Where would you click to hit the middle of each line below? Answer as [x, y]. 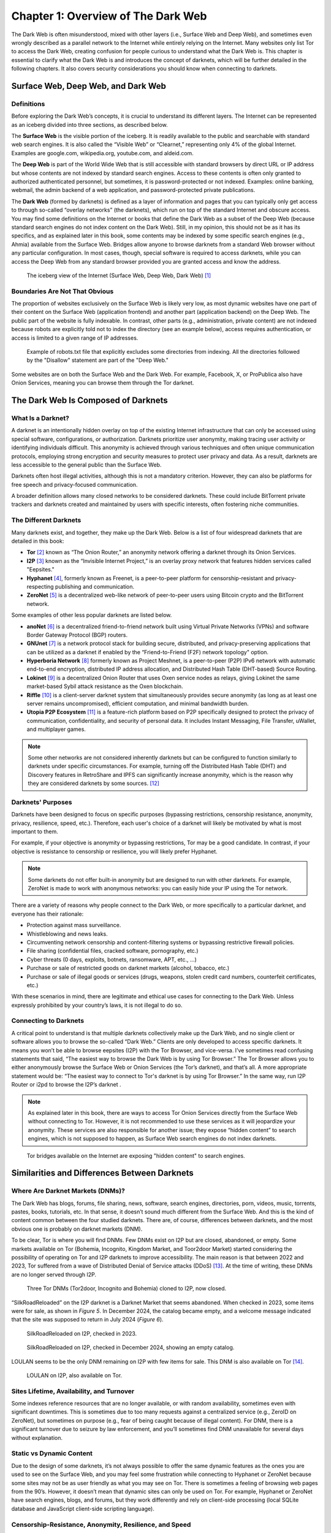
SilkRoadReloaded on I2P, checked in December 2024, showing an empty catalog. [131, 1348]
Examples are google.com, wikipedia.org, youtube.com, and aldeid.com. [103, 153]
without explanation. [37, 1437]
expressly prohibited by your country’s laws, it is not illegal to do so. [97, 1005]
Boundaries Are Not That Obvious [63, 291]
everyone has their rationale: [48, 914]
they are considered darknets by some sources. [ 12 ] [93, 783]
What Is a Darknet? [40, 418]
